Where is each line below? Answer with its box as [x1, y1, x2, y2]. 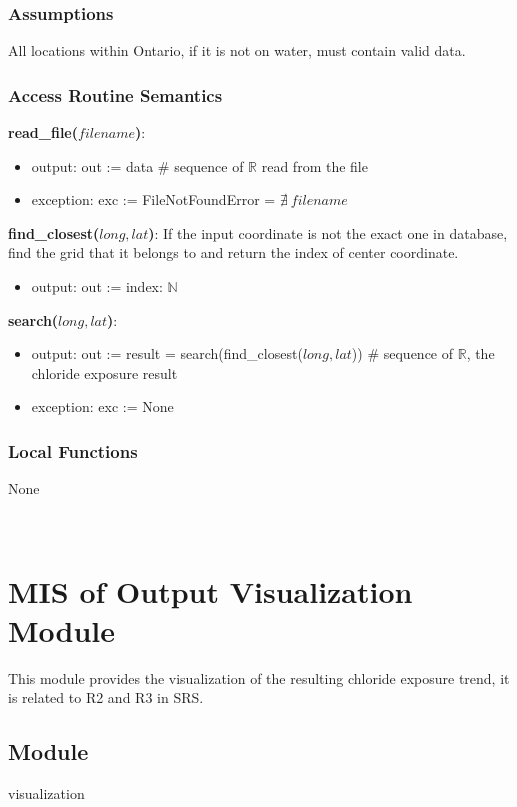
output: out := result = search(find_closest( [31, 343, 303, 364]
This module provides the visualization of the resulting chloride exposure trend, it [8, 667, 510, 688]
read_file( [8, 122, 78, 143]
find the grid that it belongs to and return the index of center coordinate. [8, 242, 459, 263]
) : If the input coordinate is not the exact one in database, [148, 222, 508, 243]
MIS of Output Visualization [8, 570, 413, 611]
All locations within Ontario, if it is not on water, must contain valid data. [8, 40, 466, 61]
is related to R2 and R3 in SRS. [8, 687, 204, 708]
